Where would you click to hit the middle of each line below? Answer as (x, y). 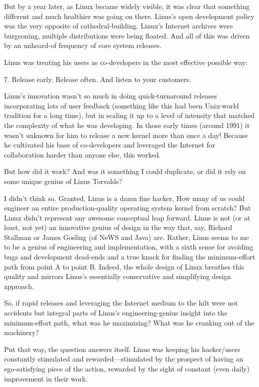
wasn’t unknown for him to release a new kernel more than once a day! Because (126, 135)
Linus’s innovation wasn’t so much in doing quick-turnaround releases (110, 96)
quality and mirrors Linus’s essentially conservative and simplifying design (118, 276)
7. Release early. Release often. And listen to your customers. (98, 79)
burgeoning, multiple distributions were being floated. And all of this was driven (127, 35)
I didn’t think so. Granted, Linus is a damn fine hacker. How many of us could (124, 198)
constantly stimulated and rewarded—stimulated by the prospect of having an (124, 359)
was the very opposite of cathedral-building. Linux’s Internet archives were (118, 26)
